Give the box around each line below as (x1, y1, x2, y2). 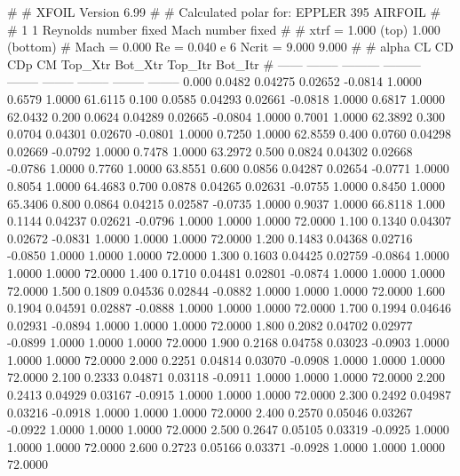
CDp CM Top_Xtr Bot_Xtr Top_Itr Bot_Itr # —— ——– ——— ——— (7, 54, 421, 73)
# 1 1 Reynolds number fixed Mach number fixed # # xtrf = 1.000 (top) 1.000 (7, 20, 440, 38)
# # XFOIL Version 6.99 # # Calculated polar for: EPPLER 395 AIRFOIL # (7, 3, 441, 20)
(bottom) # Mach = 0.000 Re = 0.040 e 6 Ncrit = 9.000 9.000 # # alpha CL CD (7, 37, 454, 56)
